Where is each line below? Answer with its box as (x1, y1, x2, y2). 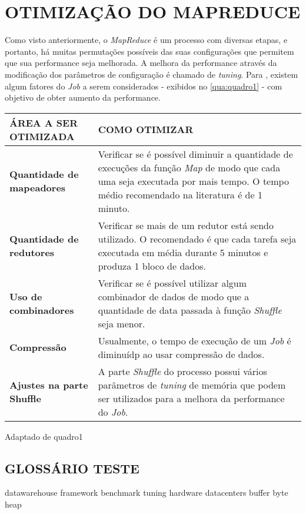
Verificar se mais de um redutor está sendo (98, 218, 274, 232)
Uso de (9, 289, 42, 303)
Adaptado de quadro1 (5, 430, 83, 442)
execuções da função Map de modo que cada (98, 160, 281, 174)
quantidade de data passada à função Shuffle (98, 303, 282, 317)
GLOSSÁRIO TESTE (5, 459, 139, 477)
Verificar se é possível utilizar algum (98, 276, 247, 290)
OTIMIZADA (9, 129, 75, 143)
